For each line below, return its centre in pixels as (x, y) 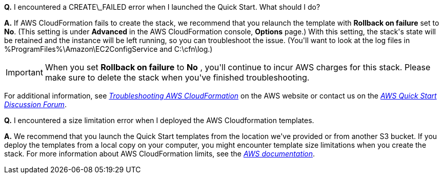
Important (24, 72)
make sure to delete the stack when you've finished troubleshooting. (177, 77)
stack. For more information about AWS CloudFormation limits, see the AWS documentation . (160, 154)
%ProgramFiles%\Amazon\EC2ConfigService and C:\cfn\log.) (108, 49)
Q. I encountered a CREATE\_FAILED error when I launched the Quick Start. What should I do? (162, 7)
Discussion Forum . (35, 104)
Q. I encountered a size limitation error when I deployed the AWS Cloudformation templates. (159, 120)
